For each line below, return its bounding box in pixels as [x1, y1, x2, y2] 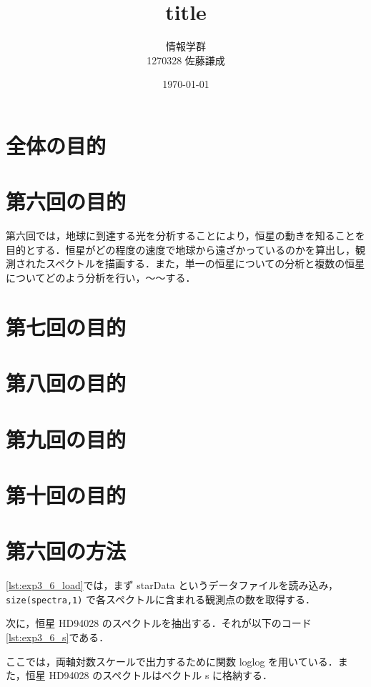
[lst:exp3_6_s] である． [6, 630, 109, 645]
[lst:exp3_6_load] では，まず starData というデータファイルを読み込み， [6, 578, 338, 593]
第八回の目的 [6, 368, 127, 397]
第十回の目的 [6, 480, 127, 509]
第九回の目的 [6, 424, 127, 453]
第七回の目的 [6, 312, 127, 341]
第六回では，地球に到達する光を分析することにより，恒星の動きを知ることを [6, 228, 365, 243]
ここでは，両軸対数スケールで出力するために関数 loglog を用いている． [6, 653, 338, 668]
